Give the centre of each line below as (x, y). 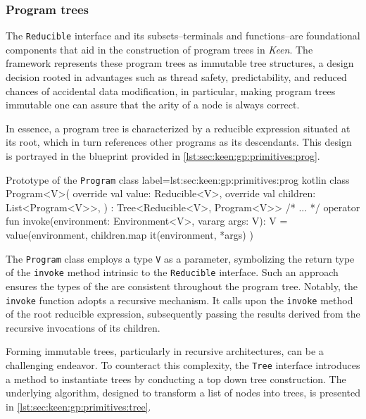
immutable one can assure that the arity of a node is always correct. (153, 105)
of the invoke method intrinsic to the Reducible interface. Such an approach (172, 272)
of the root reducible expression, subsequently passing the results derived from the (183, 314)
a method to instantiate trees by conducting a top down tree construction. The (176, 379)
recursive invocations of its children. (83, 327)
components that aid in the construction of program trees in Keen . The (159, 49)
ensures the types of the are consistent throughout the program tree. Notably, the (182, 286)
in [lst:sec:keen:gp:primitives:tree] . (78, 406)
